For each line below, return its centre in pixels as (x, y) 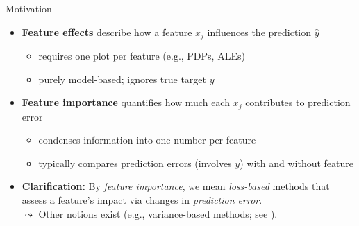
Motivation (29, 8)
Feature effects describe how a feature (107, 32)
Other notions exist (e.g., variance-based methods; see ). (158, 213)
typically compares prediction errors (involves (135, 163)
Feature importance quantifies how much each (126, 102)
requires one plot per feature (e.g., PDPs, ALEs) (142, 56)
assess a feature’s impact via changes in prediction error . (142, 200)
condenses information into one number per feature (147, 140)
